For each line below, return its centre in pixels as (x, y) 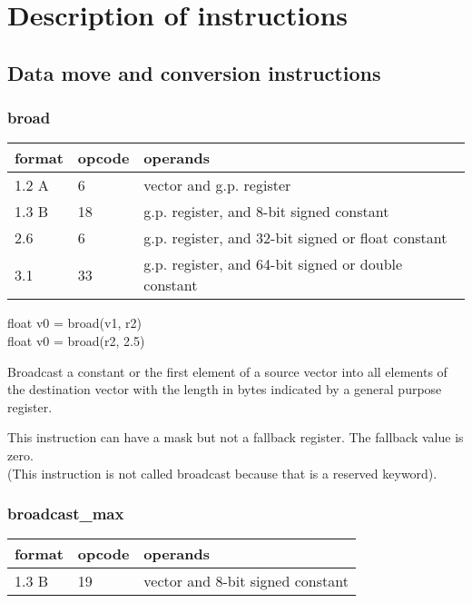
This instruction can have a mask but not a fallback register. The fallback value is (236, 437)
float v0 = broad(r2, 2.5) (76, 340)
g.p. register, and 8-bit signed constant (266, 212)
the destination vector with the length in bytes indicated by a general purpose (225, 389)
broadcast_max (66, 514)
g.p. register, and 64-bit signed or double (273, 264)
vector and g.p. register (217, 185)
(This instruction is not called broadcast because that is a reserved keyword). (222, 473)
